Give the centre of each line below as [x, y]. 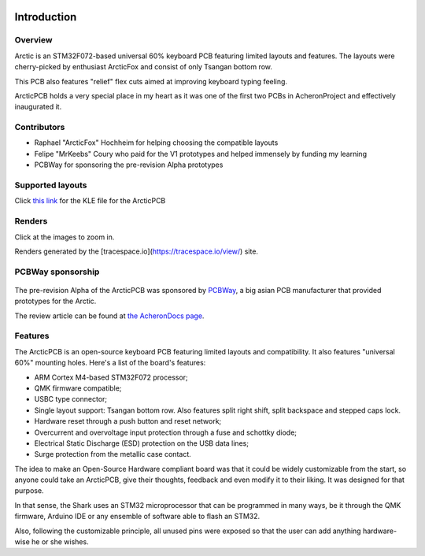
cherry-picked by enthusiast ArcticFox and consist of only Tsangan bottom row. [144, 67]
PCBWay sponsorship [57, 272]
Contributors [40, 128]
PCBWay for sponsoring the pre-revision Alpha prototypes [129, 165]
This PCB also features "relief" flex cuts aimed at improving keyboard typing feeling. [151, 81]
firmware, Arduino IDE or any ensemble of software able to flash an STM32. [137, 517]
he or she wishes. [61, 542]
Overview [33, 40]
